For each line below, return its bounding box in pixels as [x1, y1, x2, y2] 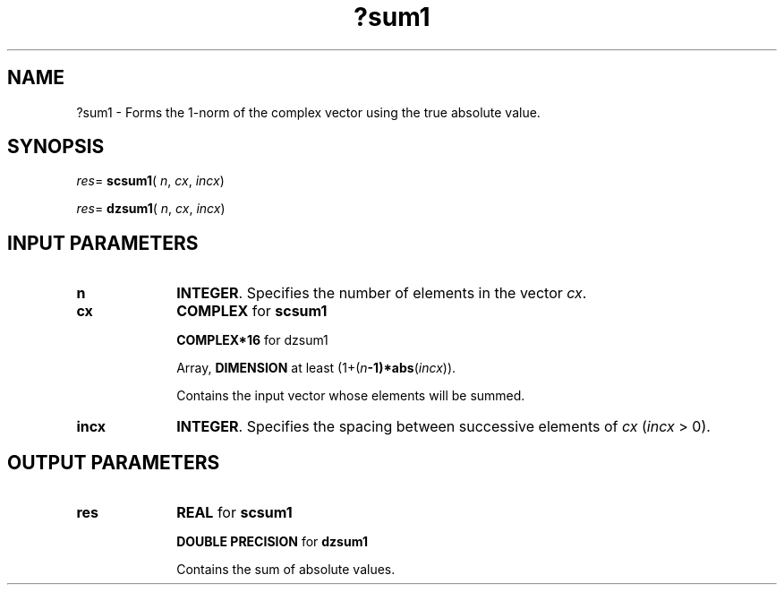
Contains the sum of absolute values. [176, 562, 396, 578]
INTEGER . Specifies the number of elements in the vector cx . [176, 284, 587, 303]
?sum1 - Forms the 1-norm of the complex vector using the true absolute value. [76, 104, 541, 120]
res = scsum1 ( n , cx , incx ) [76, 173, 225, 189]
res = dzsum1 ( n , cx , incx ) [76, 201, 226, 217]
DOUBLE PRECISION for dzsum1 [176, 534, 368, 550]
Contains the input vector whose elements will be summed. [176, 388, 525, 404]
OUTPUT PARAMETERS [7, 450, 220, 474]
